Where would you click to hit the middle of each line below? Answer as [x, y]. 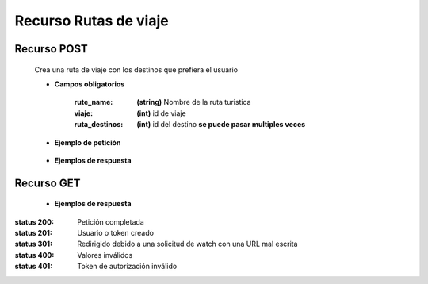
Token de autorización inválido [127, 267]
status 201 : [34, 233]
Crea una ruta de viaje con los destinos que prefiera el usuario [136, 69]
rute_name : [94, 102]
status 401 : [34, 267]
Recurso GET [48, 183]
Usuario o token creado [116, 233]
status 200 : [34, 221]
